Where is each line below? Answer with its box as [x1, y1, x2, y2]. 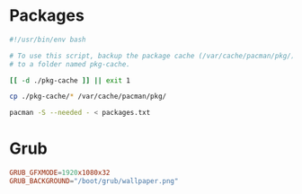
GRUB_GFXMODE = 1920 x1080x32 [9, 168, 111, 178]
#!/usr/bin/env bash [9, 35, 87, 44]
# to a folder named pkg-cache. [9, 59, 130, 68]
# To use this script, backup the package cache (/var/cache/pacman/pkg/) [9, 51, 296, 60]
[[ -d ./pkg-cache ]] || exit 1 [9, 75, 130, 85]
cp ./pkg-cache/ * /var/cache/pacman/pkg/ [9, 92, 167, 101]
